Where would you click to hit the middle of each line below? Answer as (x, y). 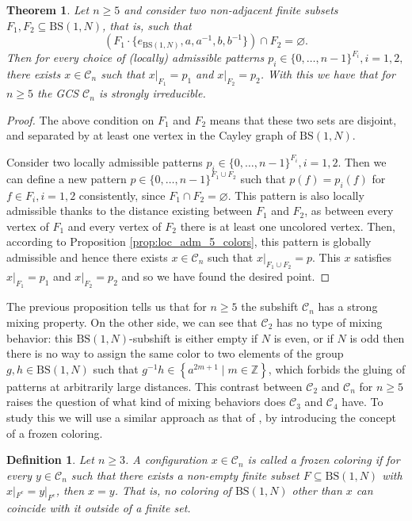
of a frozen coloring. (55, 433)
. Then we (362, 161)
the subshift (270, 306)
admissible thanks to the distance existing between (130, 211)
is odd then (377, 337)
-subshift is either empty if (194, 337)
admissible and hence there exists (87, 257)
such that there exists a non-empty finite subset (185, 475)
